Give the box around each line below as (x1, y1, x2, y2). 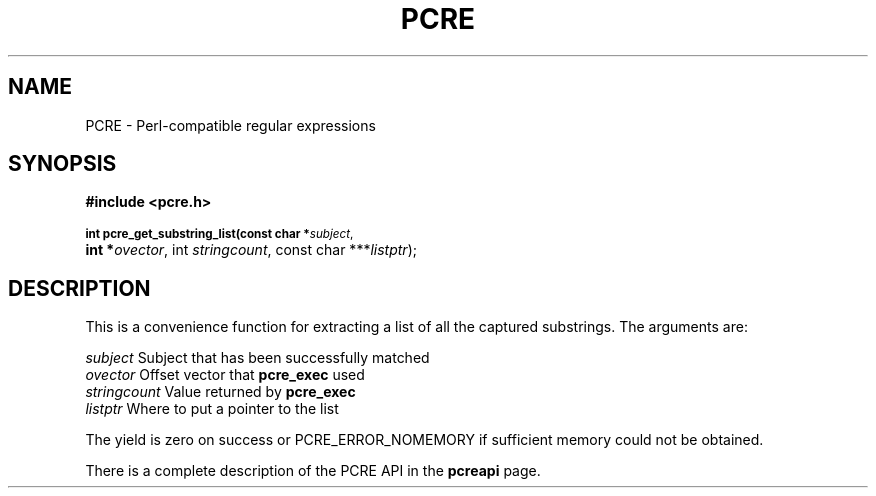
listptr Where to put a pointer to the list (85, 400, 339, 418)
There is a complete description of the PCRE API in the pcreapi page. (85, 462, 541, 480)
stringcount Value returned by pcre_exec (85, 383, 356, 401)
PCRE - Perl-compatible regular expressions (85, 116, 376, 134)
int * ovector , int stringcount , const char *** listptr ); (85, 241, 417, 259)
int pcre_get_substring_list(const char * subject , (85, 227, 354, 242)
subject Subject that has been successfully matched (85, 349, 430, 367)
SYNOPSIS (8, 151, 117, 177)
